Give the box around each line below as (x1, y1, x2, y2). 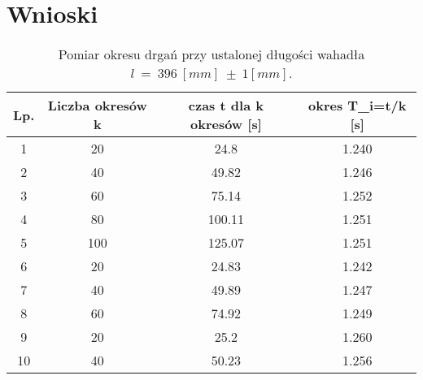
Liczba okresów (47, 96, 147, 115)
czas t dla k (188, 96, 264, 115)
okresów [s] (190, 114, 262, 134)
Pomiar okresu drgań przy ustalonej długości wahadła (58, 45, 365, 64)
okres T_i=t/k (307, 96, 407, 115)
